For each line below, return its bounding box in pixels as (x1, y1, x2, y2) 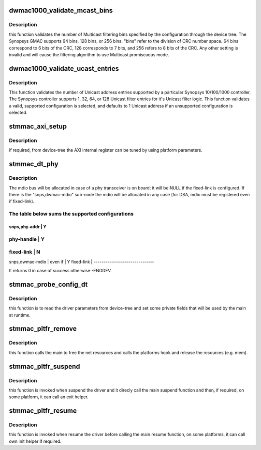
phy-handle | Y (9, 235, 45, 242)
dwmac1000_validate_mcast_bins (9, 6, 113, 15)
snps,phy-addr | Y (9, 223, 47, 230)
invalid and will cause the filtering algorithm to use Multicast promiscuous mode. (9, 51, 169, 58)
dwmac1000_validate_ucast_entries (9, 64, 119, 73)
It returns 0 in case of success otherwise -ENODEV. (9, 268, 112, 274)
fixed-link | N (9, 248, 41, 255)
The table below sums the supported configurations (9, 211, 134, 217)
